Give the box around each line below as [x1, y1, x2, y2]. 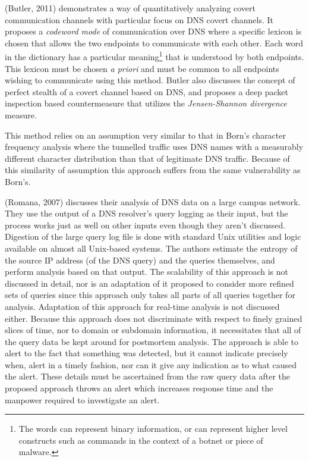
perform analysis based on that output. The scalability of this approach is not [5, 265, 289, 278]
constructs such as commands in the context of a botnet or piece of [18, 434, 263, 446]
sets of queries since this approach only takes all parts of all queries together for [5, 288, 295, 301]
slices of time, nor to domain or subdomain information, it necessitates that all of [5, 324, 301, 336]
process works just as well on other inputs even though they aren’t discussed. [5, 218, 286, 231]
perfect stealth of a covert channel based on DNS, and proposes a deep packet [5, 85, 288, 98]
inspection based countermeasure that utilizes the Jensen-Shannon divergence [5, 97, 287, 109]
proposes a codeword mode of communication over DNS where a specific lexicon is [5, 25, 302, 37]
